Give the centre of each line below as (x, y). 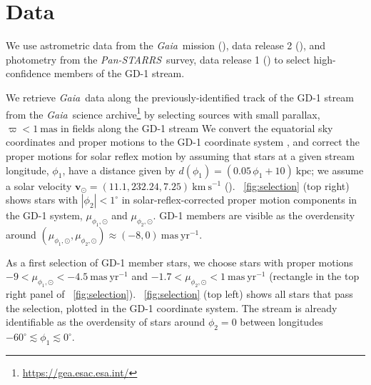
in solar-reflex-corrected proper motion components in (239, 200)
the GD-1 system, (44, 215)
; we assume (337, 170)
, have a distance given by (119, 170)
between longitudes (281, 322)
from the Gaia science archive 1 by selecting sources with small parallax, (163, 113)
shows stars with (42, 200)
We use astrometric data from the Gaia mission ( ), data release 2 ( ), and (166, 45)
